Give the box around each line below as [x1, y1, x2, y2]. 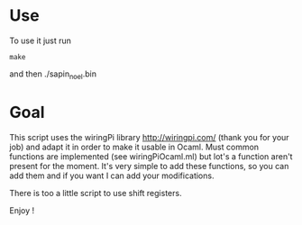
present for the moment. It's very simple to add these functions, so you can [9, 160, 289, 171]
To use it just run [9, 35, 72, 46]
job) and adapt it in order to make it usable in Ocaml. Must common [9, 141, 260, 152]
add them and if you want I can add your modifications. [9, 170, 215, 181]
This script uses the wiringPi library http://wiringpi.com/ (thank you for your [9, 131, 290, 142]
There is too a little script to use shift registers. [9, 187, 182, 198]
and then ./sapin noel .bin [9, 68, 97, 81]
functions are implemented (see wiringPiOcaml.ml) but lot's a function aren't [9, 150, 293, 162]
